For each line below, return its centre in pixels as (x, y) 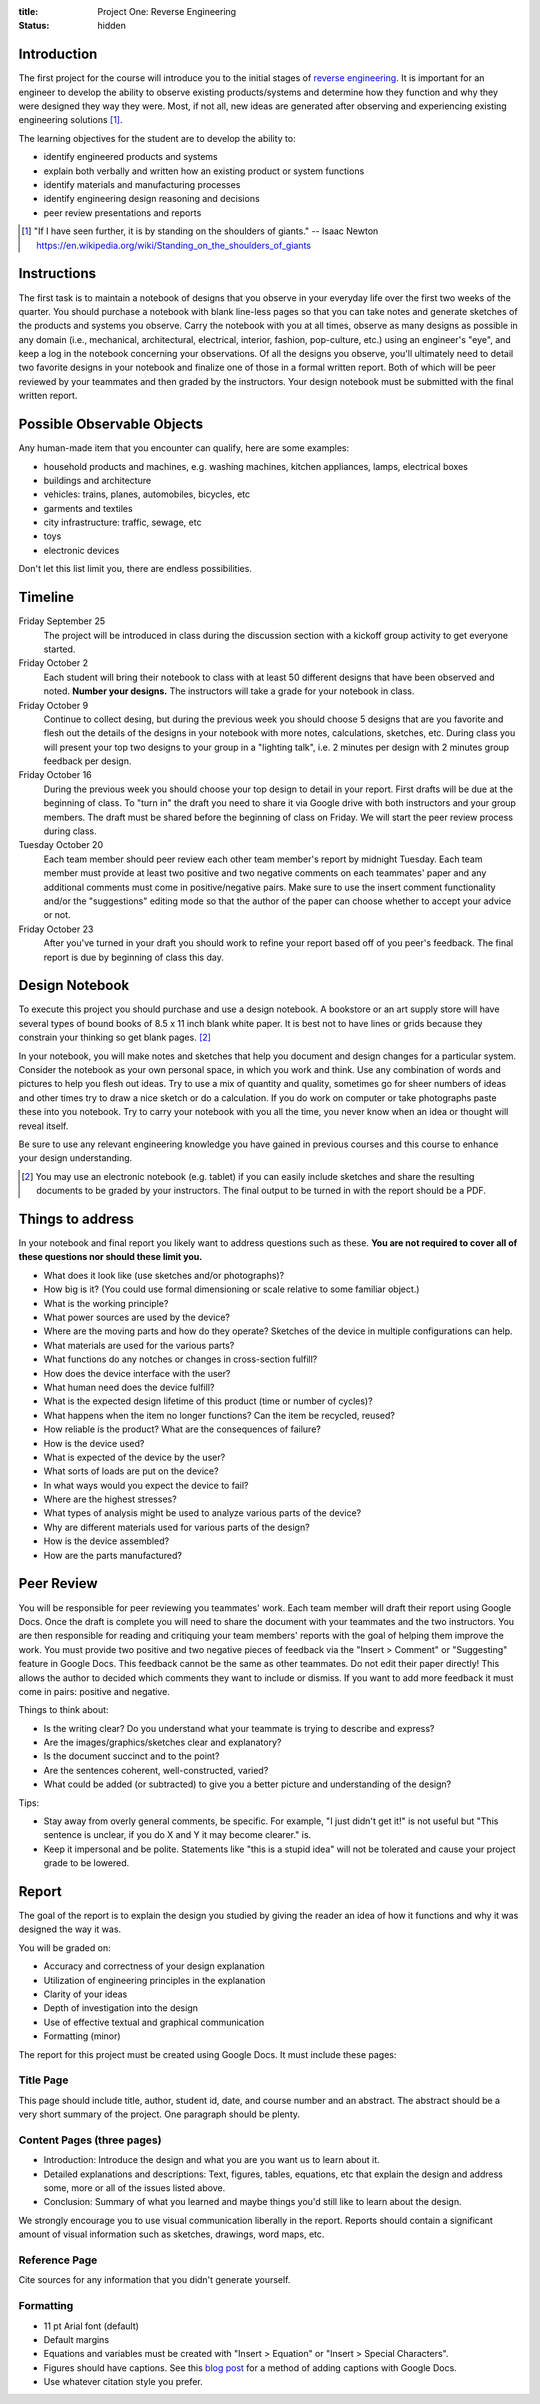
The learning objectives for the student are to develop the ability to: (157, 138)
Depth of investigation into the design (121, 2008)
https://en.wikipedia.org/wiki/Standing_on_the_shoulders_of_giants (174, 245)
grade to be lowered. (86, 1863)
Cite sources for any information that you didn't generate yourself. (154, 2280)
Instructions (57, 273)
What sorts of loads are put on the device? (131, 1471)
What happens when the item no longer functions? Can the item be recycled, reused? (219, 1415)
